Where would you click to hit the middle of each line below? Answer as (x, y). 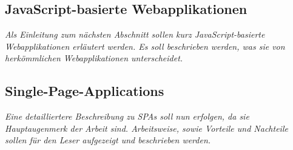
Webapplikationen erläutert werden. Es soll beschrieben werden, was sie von (145, 46)
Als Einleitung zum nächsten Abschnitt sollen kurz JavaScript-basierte (135, 34)
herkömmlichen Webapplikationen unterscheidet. (94, 58)
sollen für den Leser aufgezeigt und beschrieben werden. (108, 140)
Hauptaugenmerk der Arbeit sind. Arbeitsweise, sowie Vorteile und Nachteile (146, 128)
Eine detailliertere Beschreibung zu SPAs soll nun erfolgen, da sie (127, 116)
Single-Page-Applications (85, 91)
